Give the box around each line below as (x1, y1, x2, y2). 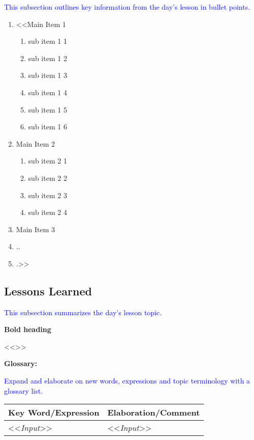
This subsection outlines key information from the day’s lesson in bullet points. (4, 2, 250, 12)
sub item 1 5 (28, 104, 67, 115)
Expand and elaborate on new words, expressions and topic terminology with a (4, 375, 250, 386)
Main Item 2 (16, 138, 55, 149)
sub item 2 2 (28, 172, 67, 183)
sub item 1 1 (28, 36, 67, 46)
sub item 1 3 (28, 70, 67, 80)
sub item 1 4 (28, 87, 67, 97)
